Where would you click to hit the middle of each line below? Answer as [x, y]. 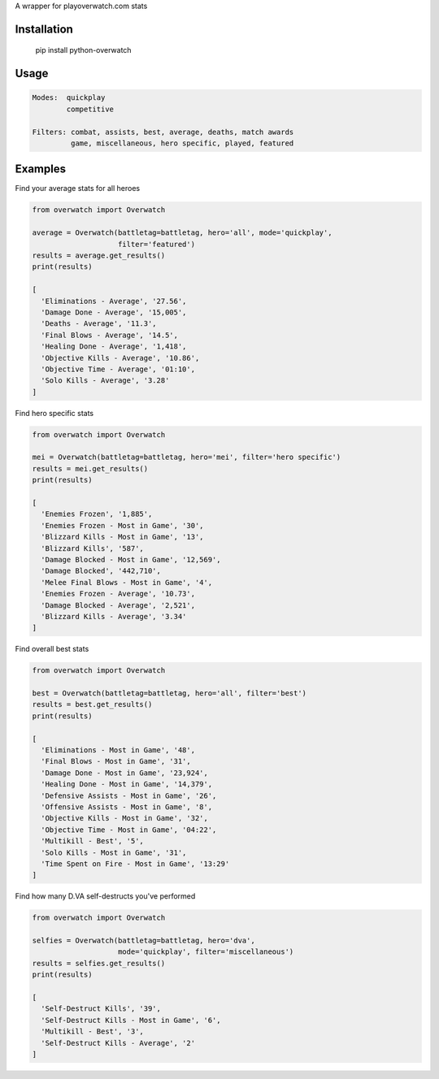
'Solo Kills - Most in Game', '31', [114, 852]
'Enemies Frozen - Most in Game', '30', [122, 525]
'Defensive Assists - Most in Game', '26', [129, 795]
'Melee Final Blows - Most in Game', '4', [127, 582]
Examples [41, 169]
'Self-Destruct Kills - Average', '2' [118, 1043]
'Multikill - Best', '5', [92, 841]
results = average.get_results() [99, 256]
